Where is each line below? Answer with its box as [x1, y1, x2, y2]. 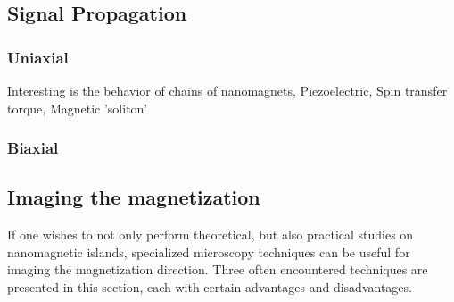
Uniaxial [7, 46, 69, 68]
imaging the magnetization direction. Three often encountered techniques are [7, 260, 428, 279]
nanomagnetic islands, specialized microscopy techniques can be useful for [7, 242, 410, 261]
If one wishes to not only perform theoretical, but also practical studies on [7, 225, 414, 244]
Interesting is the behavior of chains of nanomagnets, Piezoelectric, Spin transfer [7, 81, 448, 99]
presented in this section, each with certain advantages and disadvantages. [7, 278, 412, 297]
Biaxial [7, 137, 59, 159]
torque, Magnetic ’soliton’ [7, 98, 148, 117]
